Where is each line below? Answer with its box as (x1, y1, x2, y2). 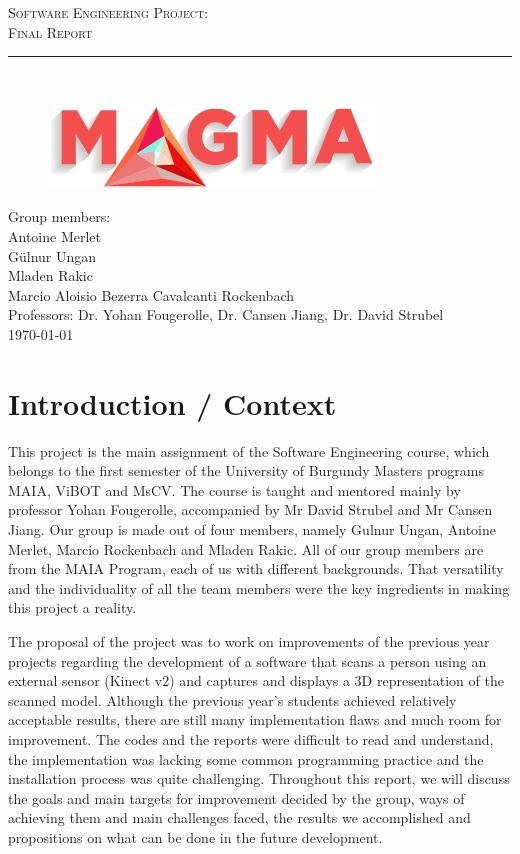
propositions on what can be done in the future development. (8, 826, 383, 847)
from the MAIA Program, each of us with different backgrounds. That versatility (8, 558, 504, 579)
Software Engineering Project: (8, 2, 209, 22)
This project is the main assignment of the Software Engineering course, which (8, 440, 490, 461)
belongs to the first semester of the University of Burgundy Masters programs (8, 460, 484, 481)
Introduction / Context (8, 382, 337, 423)
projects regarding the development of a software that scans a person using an (8, 650, 487, 671)
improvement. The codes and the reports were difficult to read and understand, (8, 728, 494, 749)
